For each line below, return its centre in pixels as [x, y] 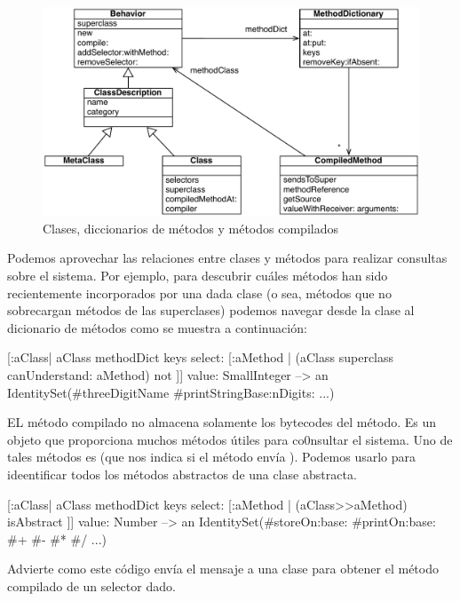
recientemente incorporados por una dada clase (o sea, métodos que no [199, 293]
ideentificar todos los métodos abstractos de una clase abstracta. [182, 474]
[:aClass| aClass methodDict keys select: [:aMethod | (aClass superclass [201, 357]
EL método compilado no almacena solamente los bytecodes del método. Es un [222, 422]
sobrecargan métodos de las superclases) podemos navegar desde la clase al [211, 310]
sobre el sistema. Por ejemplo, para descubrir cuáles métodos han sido [198, 275]
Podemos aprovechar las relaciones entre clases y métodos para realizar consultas [227, 258]
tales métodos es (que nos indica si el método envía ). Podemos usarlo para [212, 457]
